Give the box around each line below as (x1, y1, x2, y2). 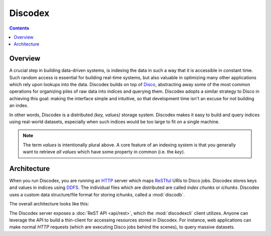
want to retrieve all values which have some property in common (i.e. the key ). (23, 149, 185, 155)
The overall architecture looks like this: (9, 201, 89, 207)
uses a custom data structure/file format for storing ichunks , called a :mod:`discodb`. (9, 191, 185, 197)
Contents (9, 25, 30, 31)
